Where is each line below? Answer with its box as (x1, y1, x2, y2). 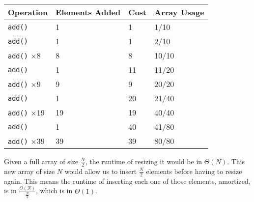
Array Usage (154, 6, 204, 18)
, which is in (35, 185, 73, 196)
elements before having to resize (146, 166, 242, 176)
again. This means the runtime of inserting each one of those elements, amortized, (4, 175, 251, 186)
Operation (8, 6, 48, 18)
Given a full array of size (4, 156, 79, 166)
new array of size (4, 166, 55, 176)
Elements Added (56, 6, 121, 18)
